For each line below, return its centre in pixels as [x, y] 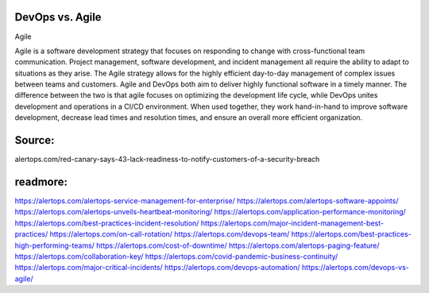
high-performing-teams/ [55, 245]
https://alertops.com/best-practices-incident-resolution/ [107, 223]
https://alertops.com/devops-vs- [356, 268]
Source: [35, 140]
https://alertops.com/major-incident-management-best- [292, 223]
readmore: [41, 181]
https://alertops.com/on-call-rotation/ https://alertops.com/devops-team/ [170, 234]
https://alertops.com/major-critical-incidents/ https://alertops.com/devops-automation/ [158, 268]
